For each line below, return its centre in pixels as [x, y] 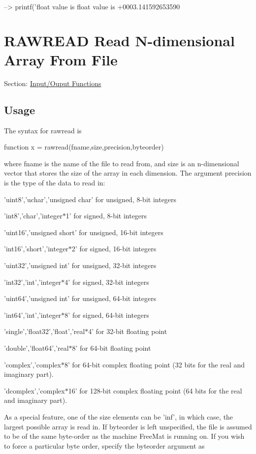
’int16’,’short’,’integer [36, 249]
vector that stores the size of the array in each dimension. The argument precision [128, 173]
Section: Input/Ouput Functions [53, 83]
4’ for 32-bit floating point [128, 331]
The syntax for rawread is [43, 130]
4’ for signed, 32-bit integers [107, 282]
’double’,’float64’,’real [36, 348]
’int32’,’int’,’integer [33, 282]
